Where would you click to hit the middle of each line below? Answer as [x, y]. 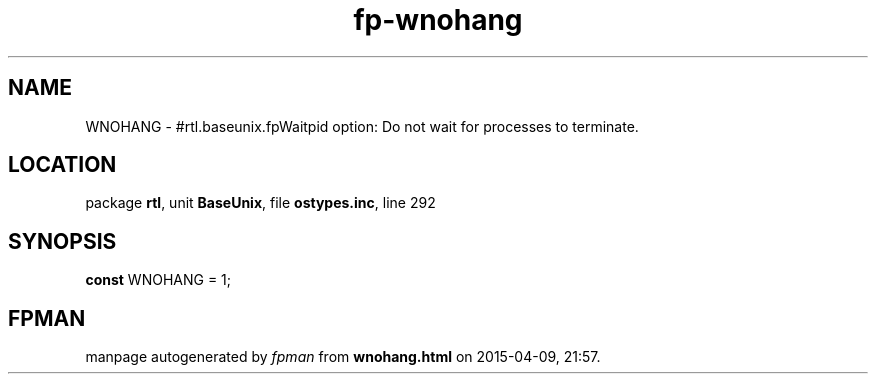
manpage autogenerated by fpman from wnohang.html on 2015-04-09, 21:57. [343, 357]
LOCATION [62, 165]
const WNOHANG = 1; [158, 280]
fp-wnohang [438, 20]
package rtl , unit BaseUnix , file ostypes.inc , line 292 [260, 203]
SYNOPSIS [62, 241]
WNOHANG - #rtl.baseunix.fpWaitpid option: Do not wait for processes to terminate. [362, 126]
